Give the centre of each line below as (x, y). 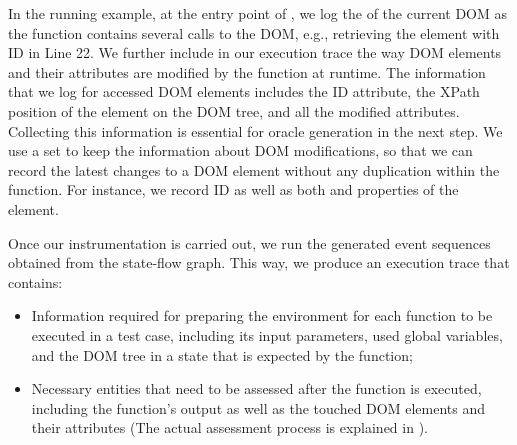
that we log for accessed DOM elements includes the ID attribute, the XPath (244, 91)
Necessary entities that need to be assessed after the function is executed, (256, 388)
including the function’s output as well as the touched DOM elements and (258, 407)
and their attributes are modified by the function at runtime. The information (247, 71)
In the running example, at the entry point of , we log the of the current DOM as (257, 13)
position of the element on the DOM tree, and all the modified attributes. (234, 110)
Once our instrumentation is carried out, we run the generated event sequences (249, 242)
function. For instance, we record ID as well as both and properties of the (233, 189)
